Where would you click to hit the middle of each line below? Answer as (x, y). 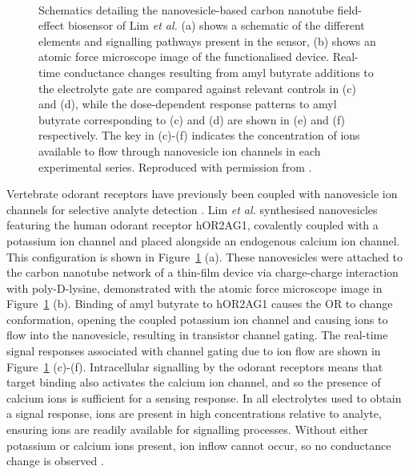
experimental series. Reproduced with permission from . (175, 166)
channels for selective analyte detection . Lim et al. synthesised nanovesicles (192, 209)
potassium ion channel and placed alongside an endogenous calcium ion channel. (203, 240)
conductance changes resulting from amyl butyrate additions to (219, 72)
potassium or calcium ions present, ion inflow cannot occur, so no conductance (199, 445)
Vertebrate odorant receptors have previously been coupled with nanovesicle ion (202, 194)
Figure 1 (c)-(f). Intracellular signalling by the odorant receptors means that (195, 366)
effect (52, 25)
